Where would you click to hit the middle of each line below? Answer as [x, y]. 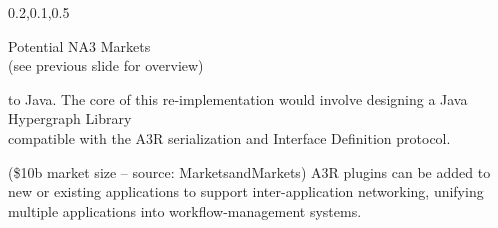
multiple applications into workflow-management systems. [185, 210]
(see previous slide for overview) [106, 65]
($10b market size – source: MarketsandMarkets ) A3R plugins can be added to [249, 171]
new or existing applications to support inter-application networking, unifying [246, 191]
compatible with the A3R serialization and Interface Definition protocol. [229, 137]
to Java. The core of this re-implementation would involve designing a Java [238, 98]
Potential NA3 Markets [79, 45]
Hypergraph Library [70, 118]
